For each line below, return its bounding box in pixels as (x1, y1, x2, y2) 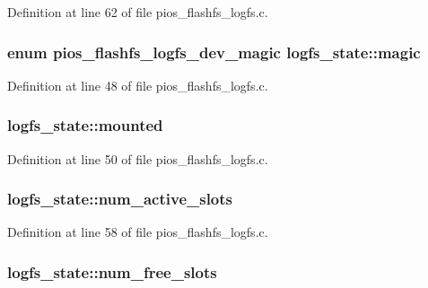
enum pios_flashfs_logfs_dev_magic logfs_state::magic (7, 40, 421, 63)
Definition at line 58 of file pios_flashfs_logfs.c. (7, 223, 268, 241)
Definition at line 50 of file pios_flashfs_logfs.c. (7, 149, 268, 168)
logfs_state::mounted (7, 114, 163, 136)
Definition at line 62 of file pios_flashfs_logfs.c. (7, 3, 268, 21)
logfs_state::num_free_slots (7, 260, 217, 283)
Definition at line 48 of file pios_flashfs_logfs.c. (7, 75, 268, 94)
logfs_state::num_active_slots (7, 188, 233, 210)
